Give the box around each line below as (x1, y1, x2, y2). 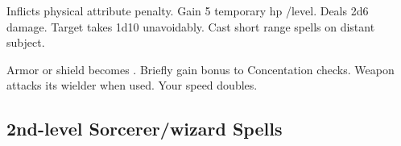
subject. (6, 34, 45, 51)
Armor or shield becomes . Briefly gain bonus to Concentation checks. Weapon (6, 60, 395, 77)
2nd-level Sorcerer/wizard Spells (6, 116, 283, 141)
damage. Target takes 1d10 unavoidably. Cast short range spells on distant (6, 18, 375, 35)
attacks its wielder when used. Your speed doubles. (6, 77, 258, 94)
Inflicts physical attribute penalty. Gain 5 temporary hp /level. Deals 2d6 (6, 2, 369, 19)
